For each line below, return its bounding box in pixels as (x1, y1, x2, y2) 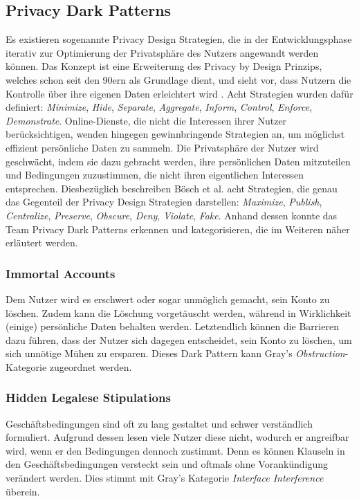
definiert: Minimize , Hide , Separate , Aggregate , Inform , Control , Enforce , (6, 100, 313, 114)
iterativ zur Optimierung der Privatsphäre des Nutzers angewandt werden (6, 45, 319, 60)
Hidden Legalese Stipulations (6, 389, 171, 406)
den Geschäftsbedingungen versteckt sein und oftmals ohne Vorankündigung (6, 457, 329, 471)
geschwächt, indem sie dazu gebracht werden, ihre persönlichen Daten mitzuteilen (6, 154, 351, 168)
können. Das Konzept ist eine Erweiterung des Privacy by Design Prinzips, (6, 59, 322, 73)
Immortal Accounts (6, 264, 116, 282)
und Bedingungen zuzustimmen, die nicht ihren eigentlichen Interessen (6, 167, 304, 182)
